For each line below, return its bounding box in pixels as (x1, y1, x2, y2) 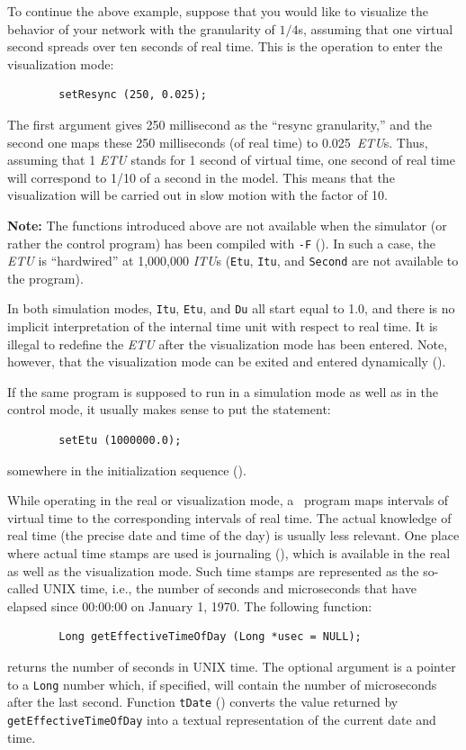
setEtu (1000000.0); (58, 434, 182, 447)
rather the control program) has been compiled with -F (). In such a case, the (7, 233, 435, 252)
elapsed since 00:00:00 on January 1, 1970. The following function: (7, 596, 372, 615)
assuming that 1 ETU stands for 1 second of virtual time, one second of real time (7, 150, 455, 169)
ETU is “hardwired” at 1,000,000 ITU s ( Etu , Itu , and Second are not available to (7, 251, 459, 270)
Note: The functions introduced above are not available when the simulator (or (7, 215, 447, 234)
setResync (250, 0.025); (58, 88, 207, 102)
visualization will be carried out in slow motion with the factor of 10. (7, 185, 389, 204)
